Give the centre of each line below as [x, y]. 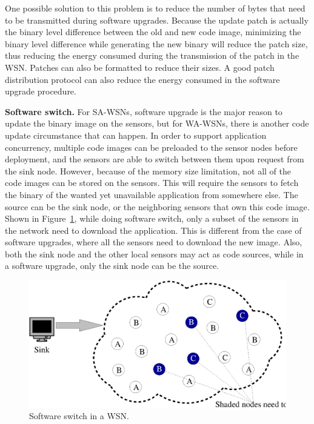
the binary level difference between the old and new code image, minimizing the [153, 32]
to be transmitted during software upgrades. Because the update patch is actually [157, 20]
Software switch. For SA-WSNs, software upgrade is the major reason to [144, 111]
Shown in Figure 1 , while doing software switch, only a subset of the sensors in [152, 218]
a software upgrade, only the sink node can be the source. [112, 266]
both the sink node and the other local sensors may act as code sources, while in [154, 253]
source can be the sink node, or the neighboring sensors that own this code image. [157, 206]
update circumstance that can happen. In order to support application [136, 135]
